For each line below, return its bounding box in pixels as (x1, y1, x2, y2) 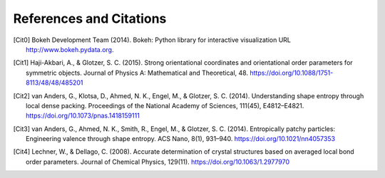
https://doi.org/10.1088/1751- (250, 68, 334, 77)
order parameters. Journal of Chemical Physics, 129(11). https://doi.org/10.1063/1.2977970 (26, 157, 290, 166)
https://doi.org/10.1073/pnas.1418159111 (26, 111, 140, 120)
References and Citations (13, 11, 167, 26)
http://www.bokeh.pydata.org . (26, 45, 114, 53)
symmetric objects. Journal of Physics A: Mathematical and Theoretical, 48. (26, 68, 249, 77)
